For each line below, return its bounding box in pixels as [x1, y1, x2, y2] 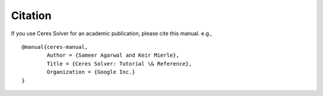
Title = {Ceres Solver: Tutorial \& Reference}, [47, 60, 193, 67]
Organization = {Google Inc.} [47, 69, 136, 76]
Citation [11, 9, 52, 22]
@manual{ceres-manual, [22, 44, 89, 50]
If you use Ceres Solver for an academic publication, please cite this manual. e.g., [11, 30, 212, 37]
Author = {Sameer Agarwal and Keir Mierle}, [47, 52, 179, 59]
